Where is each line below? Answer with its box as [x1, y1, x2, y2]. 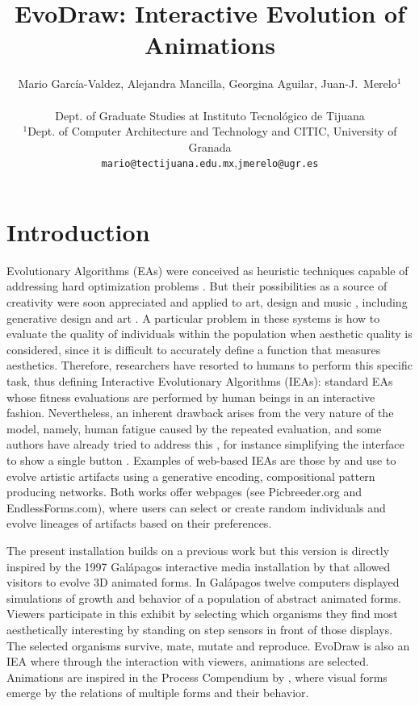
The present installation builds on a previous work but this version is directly [6, 541, 390, 558]
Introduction [6, 215, 150, 248]
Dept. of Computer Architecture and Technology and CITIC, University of [27, 123, 397, 140]
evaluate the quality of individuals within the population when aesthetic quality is [6, 325, 413, 342]
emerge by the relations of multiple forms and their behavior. [6, 684, 309, 701]
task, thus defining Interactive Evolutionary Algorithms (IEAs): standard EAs [6, 373, 393, 390]
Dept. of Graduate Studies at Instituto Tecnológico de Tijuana [55, 107, 365, 123]
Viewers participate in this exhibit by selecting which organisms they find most [6, 605, 398, 622]
